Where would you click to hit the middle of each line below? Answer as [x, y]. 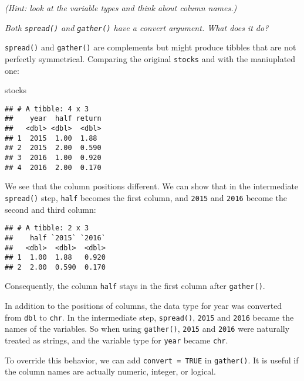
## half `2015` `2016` [55, 238]
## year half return [53, 119]
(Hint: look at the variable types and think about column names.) [121, 8]
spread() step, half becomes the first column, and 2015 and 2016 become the [146, 197]
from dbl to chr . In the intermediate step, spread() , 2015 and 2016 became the [149, 317]
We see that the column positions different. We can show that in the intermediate [152, 186]
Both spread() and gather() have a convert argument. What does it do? [137, 27]
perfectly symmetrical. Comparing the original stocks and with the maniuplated [150, 58]
